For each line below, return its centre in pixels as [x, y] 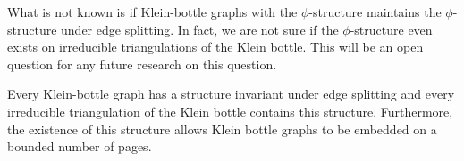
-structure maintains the [375, 12]
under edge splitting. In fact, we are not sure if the [200, 29]
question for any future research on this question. [142, 64]
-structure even [391, 29]
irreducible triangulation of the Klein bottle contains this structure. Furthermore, [230, 111]
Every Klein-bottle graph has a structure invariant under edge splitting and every [231, 94]
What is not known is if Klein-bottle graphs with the [152, 12]
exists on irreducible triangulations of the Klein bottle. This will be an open [215, 47]
